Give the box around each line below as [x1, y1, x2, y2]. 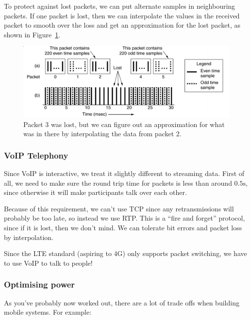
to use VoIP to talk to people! [4, 257, 93, 268]
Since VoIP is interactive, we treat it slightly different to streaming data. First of [4, 168, 245, 178]
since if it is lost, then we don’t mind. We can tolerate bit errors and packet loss [4, 222, 242, 232]
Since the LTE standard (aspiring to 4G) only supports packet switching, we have [4, 248, 247, 258]
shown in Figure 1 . [4, 29, 61, 39]
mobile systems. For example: [4, 307, 92, 317]
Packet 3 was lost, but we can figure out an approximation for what [23, 119, 225, 129]
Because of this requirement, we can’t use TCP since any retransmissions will [4, 203, 234, 213]
